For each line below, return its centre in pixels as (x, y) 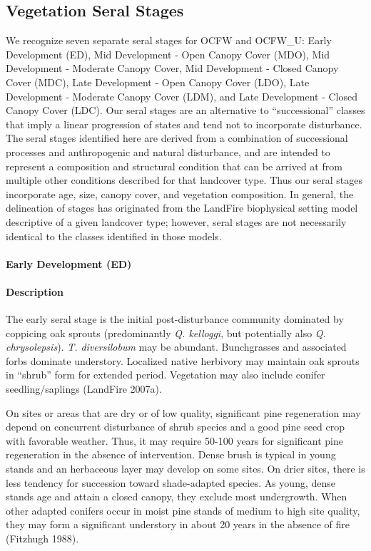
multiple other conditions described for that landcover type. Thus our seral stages (184, 180)
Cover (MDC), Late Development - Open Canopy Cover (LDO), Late (158, 82)
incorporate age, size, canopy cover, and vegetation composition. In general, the (180, 194)
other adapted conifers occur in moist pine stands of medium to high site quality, (183, 510)
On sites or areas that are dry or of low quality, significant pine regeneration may (183, 412)
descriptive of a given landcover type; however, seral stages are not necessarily (176, 221)
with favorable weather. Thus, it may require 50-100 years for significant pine (174, 440)
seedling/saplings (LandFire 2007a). (84, 389)
